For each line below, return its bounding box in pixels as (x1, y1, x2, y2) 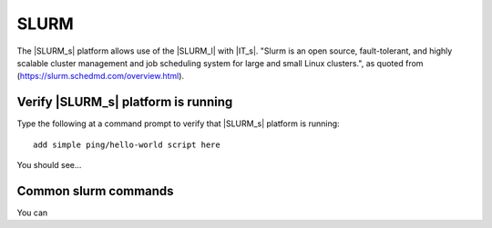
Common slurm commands (16, 183, 174, 199)
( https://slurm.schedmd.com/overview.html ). (16, 71, 185, 82)
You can (16, 207, 48, 218)
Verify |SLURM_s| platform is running (16, 94, 233, 110)
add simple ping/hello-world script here (33, 139, 220, 150)
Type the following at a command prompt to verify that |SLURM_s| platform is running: (16, 118, 341, 129)
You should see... (16, 160, 82, 171)
